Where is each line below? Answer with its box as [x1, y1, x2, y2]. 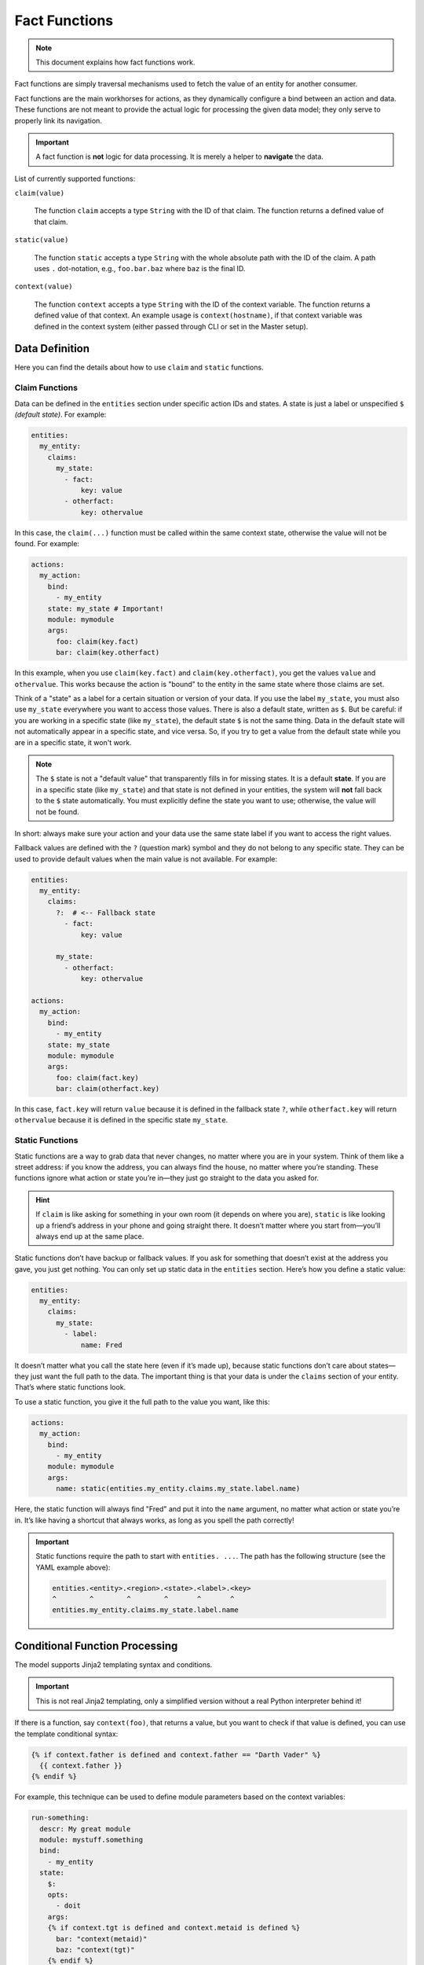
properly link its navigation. [14, 116, 102, 125]
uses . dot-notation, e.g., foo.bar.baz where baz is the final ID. [34, 264, 246, 274]
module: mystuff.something [39, 1835, 144, 1845]
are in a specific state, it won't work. [14, 737, 133, 747]
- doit [56, 1901, 82, 1910]
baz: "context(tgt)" [56, 1945, 135, 1954]
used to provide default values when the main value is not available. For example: [14, 854, 278, 864]
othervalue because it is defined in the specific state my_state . [14, 1115, 228, 1125]
